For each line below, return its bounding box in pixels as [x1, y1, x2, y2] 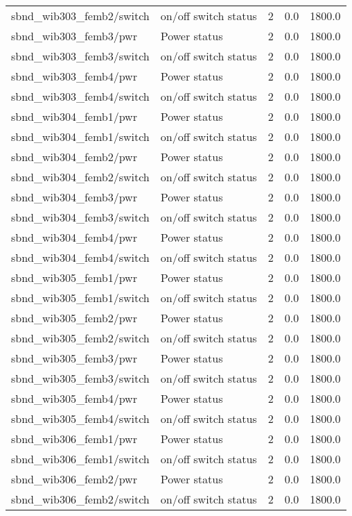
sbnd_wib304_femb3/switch [11, 209, 150, 225]
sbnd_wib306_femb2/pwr [11, 471, 137, 487]
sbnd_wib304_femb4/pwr [11, 229, 137, 245]
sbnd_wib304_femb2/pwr [11, 149, 137, 165]
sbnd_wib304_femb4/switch [11, 249, 150, 265]
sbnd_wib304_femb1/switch [11, 128, 150, 144]
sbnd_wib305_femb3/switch [11, 370, 150, 386]
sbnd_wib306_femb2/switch [11, 491, 150, 507]
